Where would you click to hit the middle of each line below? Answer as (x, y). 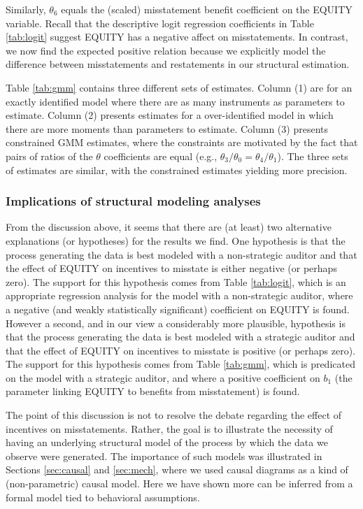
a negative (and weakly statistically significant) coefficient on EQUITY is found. (178, 309)
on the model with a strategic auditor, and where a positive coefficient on (163, 377)
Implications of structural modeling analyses (133, 201)
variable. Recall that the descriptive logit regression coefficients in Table (160, 23)
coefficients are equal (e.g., (161, 156)
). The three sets (313, 156)
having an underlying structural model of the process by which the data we (167, 442)
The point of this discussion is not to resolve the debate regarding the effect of (174, 415)
